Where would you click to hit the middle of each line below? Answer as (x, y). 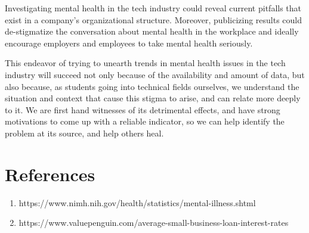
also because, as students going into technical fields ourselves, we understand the (152, 86)
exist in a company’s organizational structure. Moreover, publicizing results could (154, 19)
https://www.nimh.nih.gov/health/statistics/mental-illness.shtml (137, 202)
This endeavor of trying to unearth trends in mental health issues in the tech (145, 63)
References (50, 174)
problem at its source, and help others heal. (84, 133)
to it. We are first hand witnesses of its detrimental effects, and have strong (143, 109)
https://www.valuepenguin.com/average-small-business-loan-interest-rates (154, 223)
